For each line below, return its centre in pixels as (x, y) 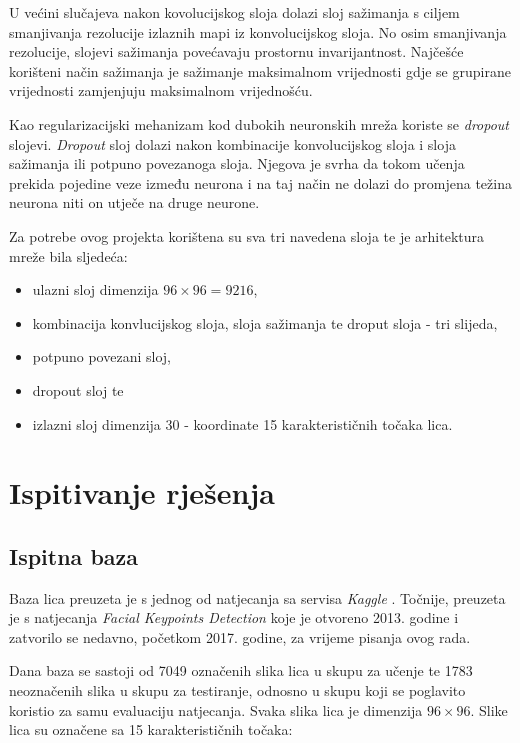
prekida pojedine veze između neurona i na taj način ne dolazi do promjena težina (260, 182)
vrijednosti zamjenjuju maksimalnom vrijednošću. (161, 90)
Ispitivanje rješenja (142, 492)
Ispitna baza (74, 555)
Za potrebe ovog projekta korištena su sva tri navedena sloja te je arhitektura (246, 235)
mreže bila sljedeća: (68, 255)
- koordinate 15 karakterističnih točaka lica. (318, 423)
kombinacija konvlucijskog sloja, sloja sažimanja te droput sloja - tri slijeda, (265, 322)
